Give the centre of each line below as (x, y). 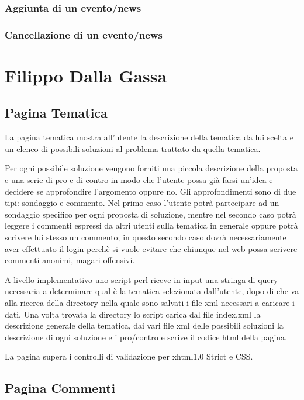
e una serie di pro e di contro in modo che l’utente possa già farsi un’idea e (139, 180)
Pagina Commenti (60, 388)
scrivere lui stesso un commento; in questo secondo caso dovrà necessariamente (146, 237)
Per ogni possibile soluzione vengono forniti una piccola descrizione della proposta (151, 168)
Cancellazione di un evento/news (84, 34)
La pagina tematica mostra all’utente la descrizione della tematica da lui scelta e (149, 137)
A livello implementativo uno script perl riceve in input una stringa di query (141, 279)
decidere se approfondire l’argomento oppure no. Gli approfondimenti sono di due (151, 191)
